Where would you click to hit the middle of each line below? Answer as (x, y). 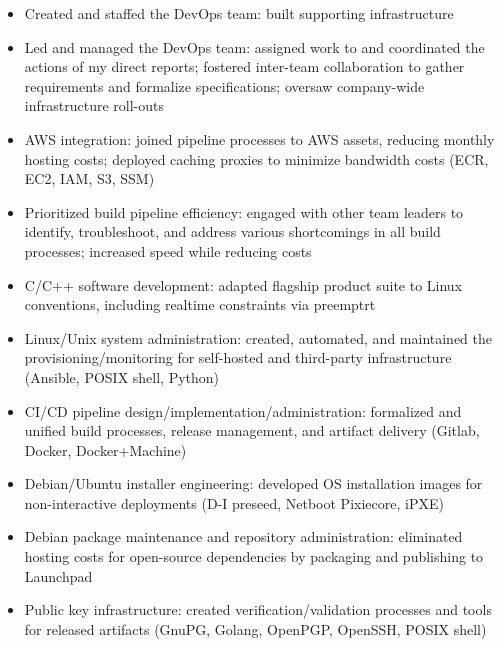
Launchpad (58, 575)
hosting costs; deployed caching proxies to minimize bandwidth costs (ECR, (256, 158)
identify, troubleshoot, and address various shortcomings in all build (232, 231)
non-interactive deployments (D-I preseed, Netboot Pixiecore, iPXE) (234, 502)
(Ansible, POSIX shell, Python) (122, 376)
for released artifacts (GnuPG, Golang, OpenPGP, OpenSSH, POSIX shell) (255, 628)
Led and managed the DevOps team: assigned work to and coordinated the (254, 46)
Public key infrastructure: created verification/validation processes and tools (258, 609)
